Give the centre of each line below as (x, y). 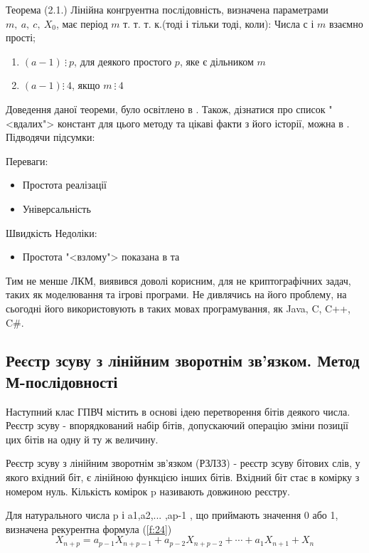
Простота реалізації (64, 185)
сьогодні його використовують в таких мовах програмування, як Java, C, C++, (178, 308)
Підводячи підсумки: (50, 137)
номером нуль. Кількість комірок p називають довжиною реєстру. (148, 491)
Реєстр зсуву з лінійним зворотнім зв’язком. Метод (183, 360)
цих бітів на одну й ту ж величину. (82, 439)
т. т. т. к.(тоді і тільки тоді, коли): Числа (212, 23)
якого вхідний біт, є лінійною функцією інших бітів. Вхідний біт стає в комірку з (183, 477)
